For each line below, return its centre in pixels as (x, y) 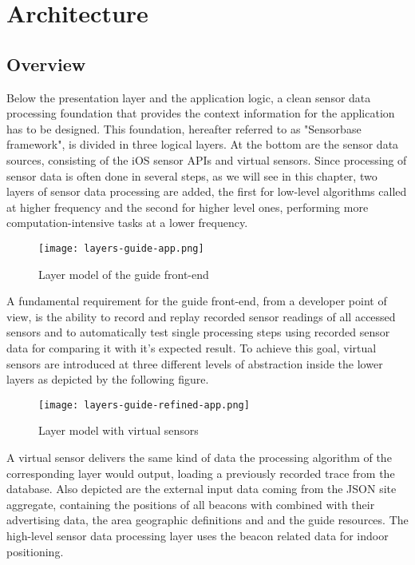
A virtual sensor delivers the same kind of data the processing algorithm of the (199, 457)
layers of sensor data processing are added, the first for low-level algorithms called (207, 191)
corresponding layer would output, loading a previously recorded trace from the (201, 473)
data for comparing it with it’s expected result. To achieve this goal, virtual (192, 347)
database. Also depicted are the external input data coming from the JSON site (202, 489)
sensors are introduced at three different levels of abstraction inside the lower (195, 363)
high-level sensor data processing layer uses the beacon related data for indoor (198, 535)
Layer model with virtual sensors (119, 430)
